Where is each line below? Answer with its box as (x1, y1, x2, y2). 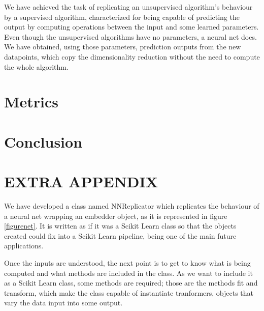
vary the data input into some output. (4, 297, 123, 308)
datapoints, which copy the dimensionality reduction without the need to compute (4, 51, 260, 62)
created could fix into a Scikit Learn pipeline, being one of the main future (4, 230, 237, 241)
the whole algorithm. (4, 61, 69, 72)
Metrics (4, 91, 59, 112)
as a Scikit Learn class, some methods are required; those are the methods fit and (4, 277, 258, 288)
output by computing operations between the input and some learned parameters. (4, 21, 259, 32)
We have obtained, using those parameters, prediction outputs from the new (4, 41, 241, 52)
